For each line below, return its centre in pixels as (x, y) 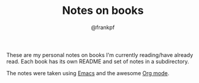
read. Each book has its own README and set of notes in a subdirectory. (98, 61)
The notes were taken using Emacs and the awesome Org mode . (88, 73)
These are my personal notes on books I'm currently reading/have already (100, 55)
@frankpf (103, 27)
